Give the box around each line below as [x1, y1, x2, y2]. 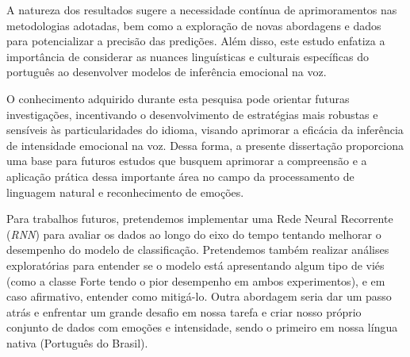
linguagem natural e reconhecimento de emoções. [6, 183, 244, 200]
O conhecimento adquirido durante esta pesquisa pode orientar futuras [6, 90, 350, 106]
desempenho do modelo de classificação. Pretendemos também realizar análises [6, 241, 389, 258]
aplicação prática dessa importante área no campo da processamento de [6, 167, 354, 184]
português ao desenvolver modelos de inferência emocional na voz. [6, 63, 327, 80]
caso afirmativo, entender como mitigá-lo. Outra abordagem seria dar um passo [6, 288, 392, 305]
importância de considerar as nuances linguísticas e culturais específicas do [6, 48, 369, 64]
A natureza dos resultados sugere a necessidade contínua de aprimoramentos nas [6, 2, 397, 17]
